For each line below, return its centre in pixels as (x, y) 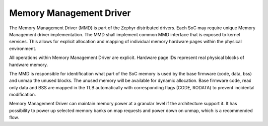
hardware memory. (29, 64)
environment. (23, 48)
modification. (23, 95)
